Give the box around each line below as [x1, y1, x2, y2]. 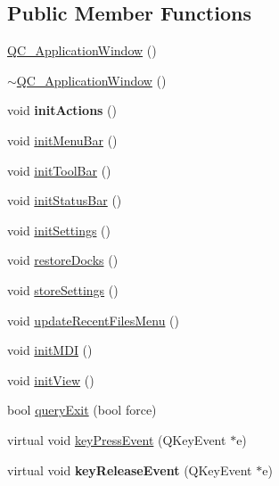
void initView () [7, 370, 94, 389]
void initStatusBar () [7, 191, 122, 210]
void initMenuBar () [7, 130, 118, 149]
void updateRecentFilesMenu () [7, 310, 179, 329]
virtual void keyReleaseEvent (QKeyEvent [7, 460, 252, 479]
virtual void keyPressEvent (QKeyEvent [7, 430, 226, 449]
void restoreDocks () [7, 251, 119, 269]
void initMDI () [7, 341, 93, 359]
